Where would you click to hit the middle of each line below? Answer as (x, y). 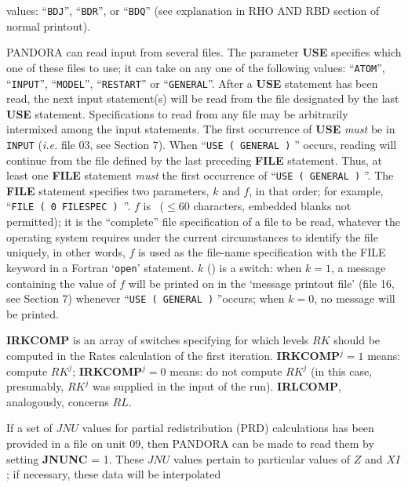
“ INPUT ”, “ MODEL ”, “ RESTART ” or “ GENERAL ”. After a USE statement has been (192, 83)
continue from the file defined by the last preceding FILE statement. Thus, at (194, 160)
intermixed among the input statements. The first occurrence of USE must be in (201, 129)
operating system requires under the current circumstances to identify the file (192, 236)
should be (357, 340)
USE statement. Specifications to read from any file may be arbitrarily (177, 113)
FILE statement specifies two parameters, (108, 190)
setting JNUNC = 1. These (75, 458)
